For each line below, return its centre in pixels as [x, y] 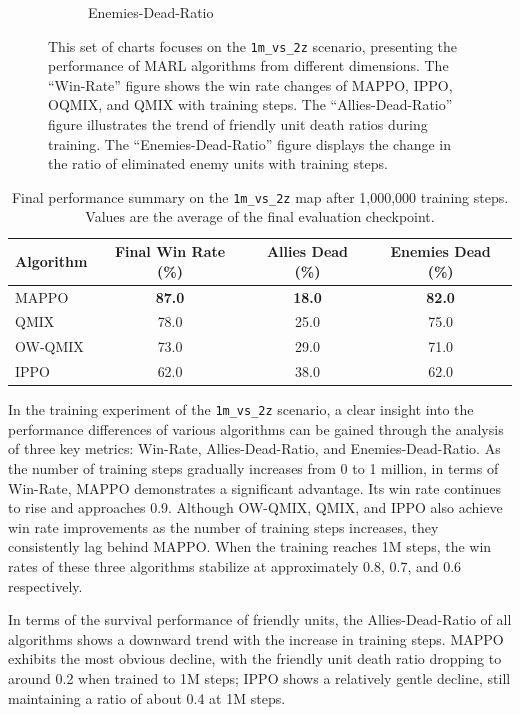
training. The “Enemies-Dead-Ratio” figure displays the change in [250, 143]
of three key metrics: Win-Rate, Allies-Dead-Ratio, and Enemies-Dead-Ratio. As [254, 448]
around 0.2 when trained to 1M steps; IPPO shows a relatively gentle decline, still [259, 677]
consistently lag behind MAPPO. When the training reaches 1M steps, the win [250, 546]
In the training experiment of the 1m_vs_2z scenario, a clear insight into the [241, 409]
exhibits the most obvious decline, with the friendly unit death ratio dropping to [255, 658]
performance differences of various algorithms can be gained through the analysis [256, 428]
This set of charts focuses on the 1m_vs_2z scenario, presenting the [253, 45]
